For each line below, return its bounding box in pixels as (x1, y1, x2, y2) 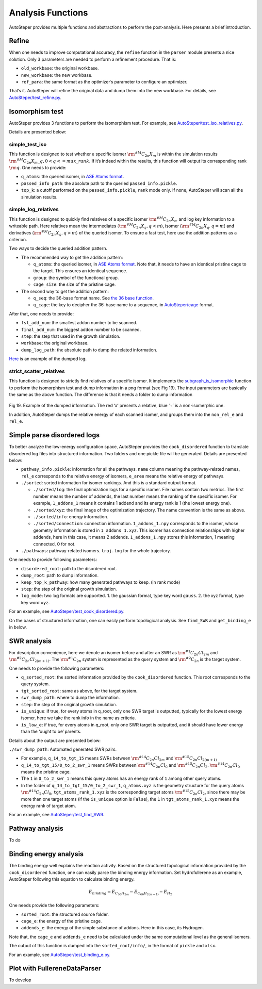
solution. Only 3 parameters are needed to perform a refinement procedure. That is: (9, 56, 177, 62)
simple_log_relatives (9, 206, 59, 213)
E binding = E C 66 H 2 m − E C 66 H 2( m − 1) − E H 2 (88, 889, 172, 896)
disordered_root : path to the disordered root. (21, 565, 117, 571)
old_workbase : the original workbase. (21, 66, 99, 71)
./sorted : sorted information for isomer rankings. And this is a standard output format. (21, 480, 196, 486)
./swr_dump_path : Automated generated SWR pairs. (9, 746, 117, 752)
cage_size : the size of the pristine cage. (33, 281, 116, 287)
